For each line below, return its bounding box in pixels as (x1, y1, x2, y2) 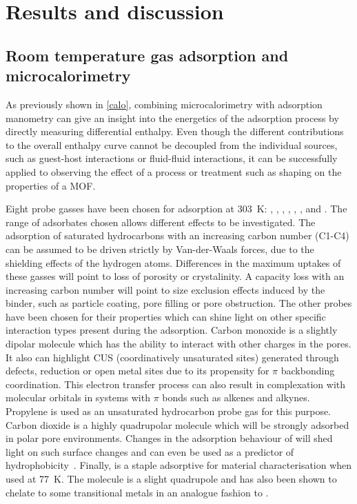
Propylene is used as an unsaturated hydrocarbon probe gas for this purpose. (6, 404, 331, 419)
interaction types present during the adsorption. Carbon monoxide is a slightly (6, 323, 338, 337)
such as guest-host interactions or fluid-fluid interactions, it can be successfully (6, 151, 338, 165)
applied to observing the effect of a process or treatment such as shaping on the (6, 164, 342, 179)
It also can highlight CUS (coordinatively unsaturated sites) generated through (6, 350, 339, 364)
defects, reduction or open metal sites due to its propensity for (6, 363, 269, 378)
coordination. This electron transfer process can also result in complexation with (6, 376, 346, 391)
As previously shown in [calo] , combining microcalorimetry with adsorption (6, 97, 323, 111)
